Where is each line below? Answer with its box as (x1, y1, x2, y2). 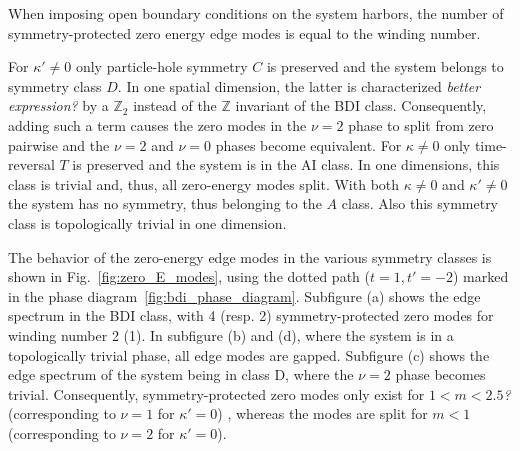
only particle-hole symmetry (75, 56, 248, 77)
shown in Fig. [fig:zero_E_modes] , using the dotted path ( (8, 266, 370, 287)
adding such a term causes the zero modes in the (8, 114, 307, 135)
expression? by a (8, 95, 109, 116)
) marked (452, 266, 509, 287)
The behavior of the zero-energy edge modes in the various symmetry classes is (8, 246, 492, 267)
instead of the (133, 95, 217, 116)
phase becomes (395, 364, 486, 385)
